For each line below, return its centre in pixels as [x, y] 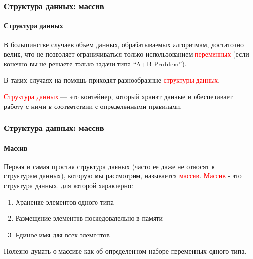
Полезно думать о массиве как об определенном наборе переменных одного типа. [125, 251]
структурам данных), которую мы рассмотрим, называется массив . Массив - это [123, 176]
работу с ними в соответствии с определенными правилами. [93, 106]
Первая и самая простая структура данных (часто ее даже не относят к [109, 166]
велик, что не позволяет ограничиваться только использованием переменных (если [126, 54]
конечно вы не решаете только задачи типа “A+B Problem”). [95, 63]
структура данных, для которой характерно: [68, 185]
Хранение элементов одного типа [64, 202]
